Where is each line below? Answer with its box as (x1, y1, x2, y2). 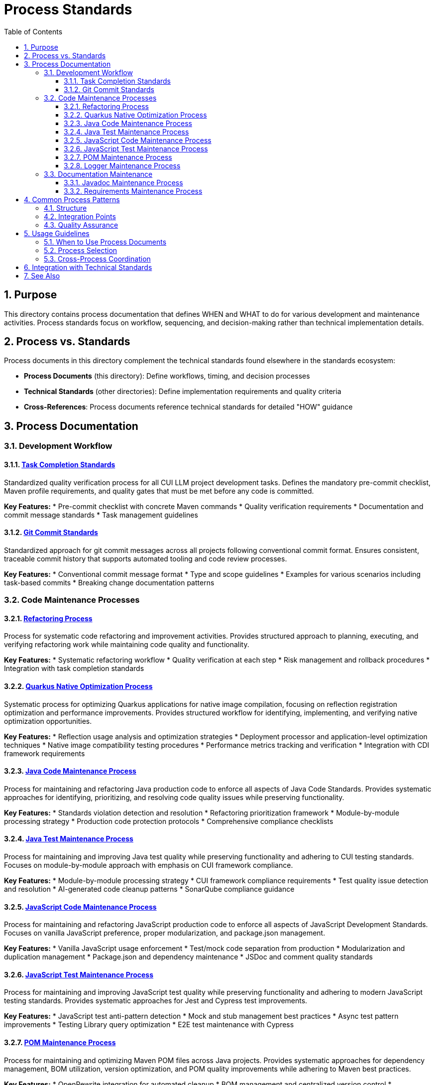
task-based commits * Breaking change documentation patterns (4, 578, 215, 587)
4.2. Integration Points (44, 212, 116, 221)
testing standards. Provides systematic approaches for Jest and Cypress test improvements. (4, 996, 308, 1005)
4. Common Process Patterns (24, 195, 120, 204)
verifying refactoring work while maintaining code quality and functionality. (4, 640, 249, 649)
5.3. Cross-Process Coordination (44, 254, 151, 263)
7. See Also (24, 271, 60, 280)
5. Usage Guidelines (24, 229, 90, 238)
